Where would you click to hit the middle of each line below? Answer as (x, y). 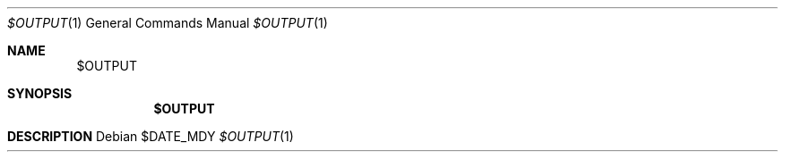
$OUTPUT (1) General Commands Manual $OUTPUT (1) (168, 23)
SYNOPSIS (40, 93)
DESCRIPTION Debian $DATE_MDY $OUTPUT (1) (151, 136)
